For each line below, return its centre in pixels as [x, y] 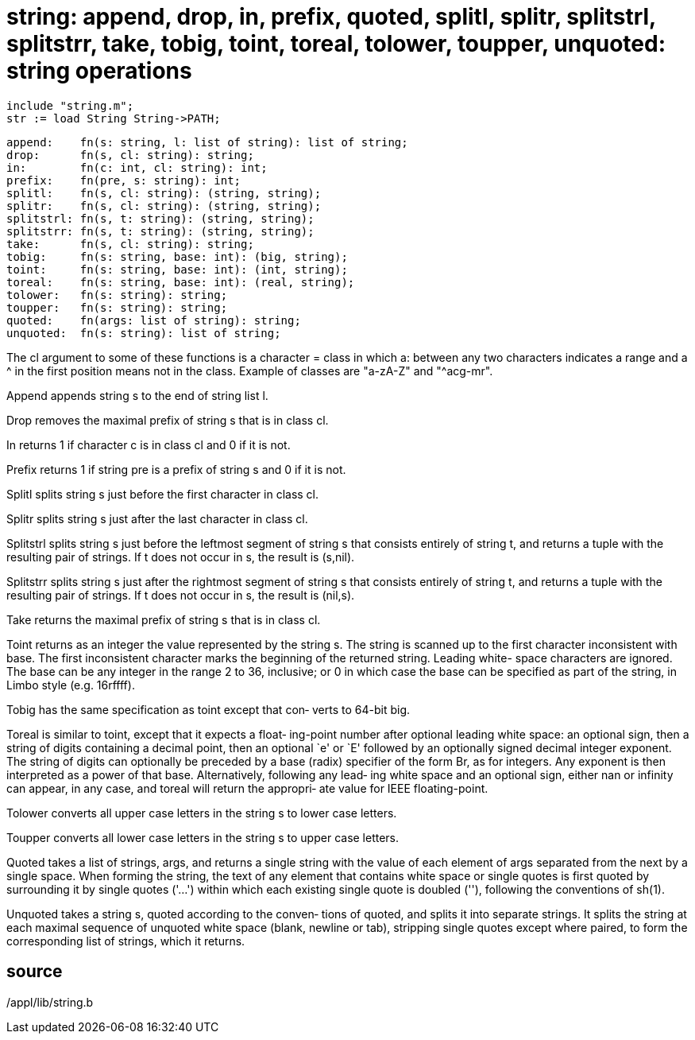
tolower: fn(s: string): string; [117, 295]
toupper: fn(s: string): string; [117, 307]
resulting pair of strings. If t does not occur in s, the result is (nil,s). [181, 595]
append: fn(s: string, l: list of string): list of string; [207, 142]
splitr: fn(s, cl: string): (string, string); [164, 206]
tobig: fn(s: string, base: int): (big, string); [177, 256]
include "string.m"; [70, 105]
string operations [99, 71]
